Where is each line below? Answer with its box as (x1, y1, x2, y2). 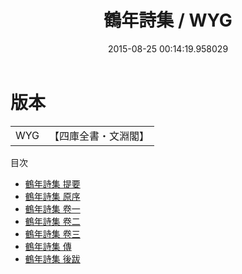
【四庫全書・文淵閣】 (49, 129, 150, 143)
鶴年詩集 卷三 (24, 227, 81, 240)
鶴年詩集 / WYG (103, 9, 233, 32)
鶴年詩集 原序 (24, 190, 81, 202)
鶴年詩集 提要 (24, 177, 81, 190)
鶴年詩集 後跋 (24, 252, 81, 265)
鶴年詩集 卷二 (24, 215, 81, 227)
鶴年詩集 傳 (24, 240, 72, 252)
